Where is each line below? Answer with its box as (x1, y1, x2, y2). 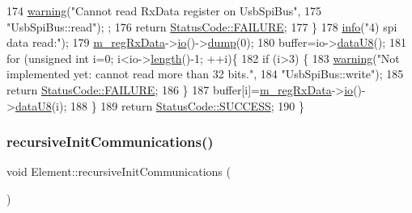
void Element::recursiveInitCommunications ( (6, 163, 231, 180)
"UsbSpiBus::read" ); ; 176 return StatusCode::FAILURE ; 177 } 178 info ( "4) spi (6, 18, 397, 35)
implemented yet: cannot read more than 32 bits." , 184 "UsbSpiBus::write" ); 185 (6, 65, 404, 82)
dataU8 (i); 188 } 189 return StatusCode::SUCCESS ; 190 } (15, 97, 304, 114)
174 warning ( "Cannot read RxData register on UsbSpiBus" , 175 (6, 2, 322, 19)
